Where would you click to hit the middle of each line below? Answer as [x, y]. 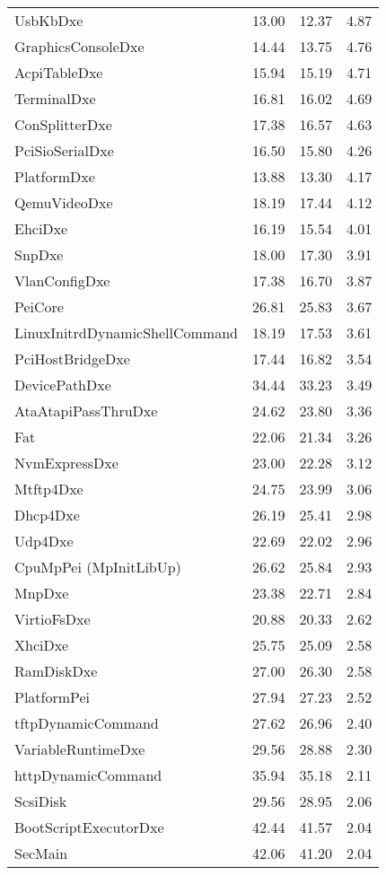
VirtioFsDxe [53, 619]
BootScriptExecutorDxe [89, 827]
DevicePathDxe [63, 385]
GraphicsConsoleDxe [79, 46]
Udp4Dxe [44, 541]
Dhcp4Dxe [47, 515]
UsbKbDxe [49, 20]
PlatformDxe [55, 176]
